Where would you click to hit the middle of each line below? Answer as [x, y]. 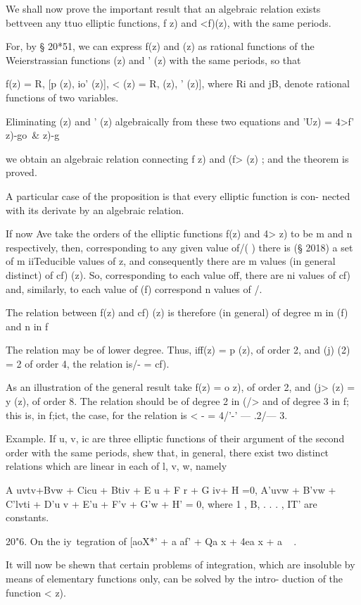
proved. [21, 172]
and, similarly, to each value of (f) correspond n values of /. [134, 288]
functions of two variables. [62, 97]
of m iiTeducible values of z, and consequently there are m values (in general [171, 261]
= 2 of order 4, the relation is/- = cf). [88, 363]
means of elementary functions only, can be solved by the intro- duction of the [175, 578]
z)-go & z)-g [33, 135]
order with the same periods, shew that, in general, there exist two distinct [167, 452]
